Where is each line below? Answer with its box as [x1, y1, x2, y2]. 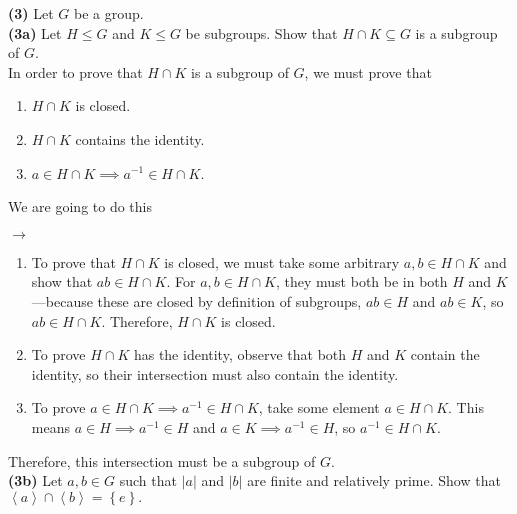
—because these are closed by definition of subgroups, [31, 290, 362, 311]
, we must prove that [304, 61, 432, 82]
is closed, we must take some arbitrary [164, 251, 400, 272]
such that [119, 470, 177, 491]
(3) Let [8, 3, 54, 23]
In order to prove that [8, 61, 143, 82]
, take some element [258, 397, 380, 418]
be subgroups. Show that [185, 22, 338, 43]
